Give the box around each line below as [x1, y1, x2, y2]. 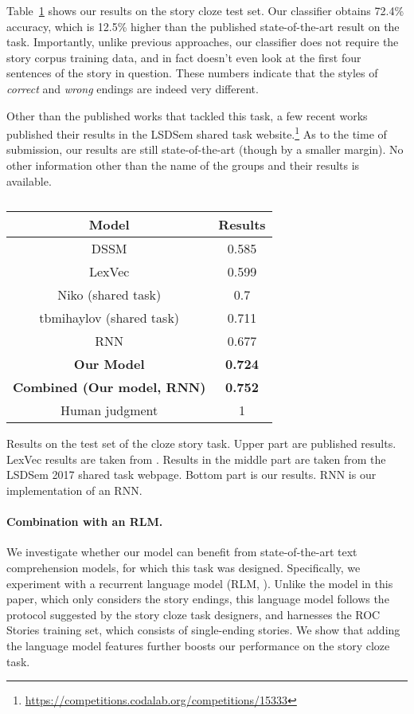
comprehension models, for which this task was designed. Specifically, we [6, 559, 361, 575]
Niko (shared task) [57, 285, 162, 304]
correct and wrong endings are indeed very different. [6, 80, 259, 96]
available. [6, 172, 52, 189]
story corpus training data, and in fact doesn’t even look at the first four [6, 49, 361, 65]
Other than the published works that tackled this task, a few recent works [6, 107, 368, 124]
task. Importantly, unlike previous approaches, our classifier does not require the [6, 33, 399, 50]
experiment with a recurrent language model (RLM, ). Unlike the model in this [6, 575, 393, 591]
